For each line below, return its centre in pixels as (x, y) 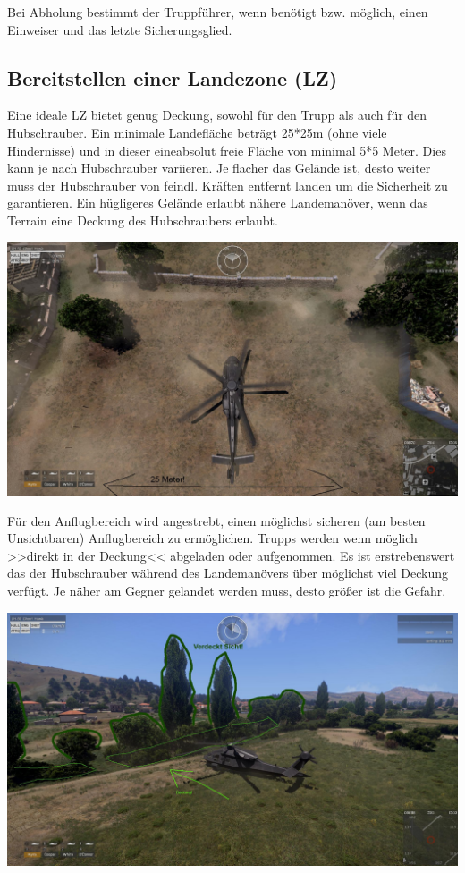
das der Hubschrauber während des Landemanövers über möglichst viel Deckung (228, 573)
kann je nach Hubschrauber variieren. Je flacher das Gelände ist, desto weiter (219, 168)
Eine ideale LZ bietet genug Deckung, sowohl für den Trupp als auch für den (217, 115)
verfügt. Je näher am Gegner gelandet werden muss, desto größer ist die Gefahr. (227, 591)
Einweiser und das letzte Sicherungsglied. (120, 29)
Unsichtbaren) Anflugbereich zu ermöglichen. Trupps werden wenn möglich (212, 538)
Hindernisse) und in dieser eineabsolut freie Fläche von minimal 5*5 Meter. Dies (227, 150)
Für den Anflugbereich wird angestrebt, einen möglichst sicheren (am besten (216, 520)
